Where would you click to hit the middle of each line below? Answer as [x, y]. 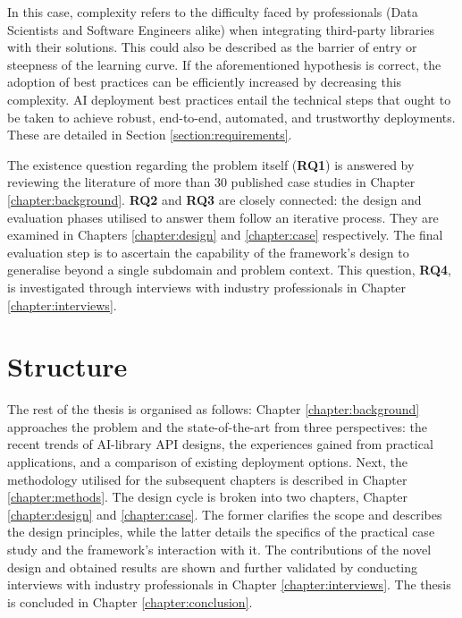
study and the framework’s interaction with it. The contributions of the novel [219, 549]
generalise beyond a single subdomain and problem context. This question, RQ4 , [229, 270]
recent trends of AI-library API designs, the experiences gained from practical [220, 444]
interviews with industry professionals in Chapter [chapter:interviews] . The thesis [229, 584]
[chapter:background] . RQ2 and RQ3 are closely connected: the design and [214, 199]
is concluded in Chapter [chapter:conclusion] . [130, 601]
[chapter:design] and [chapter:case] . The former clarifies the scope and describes [225, 514]
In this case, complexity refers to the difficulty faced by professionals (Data [213, 12]
